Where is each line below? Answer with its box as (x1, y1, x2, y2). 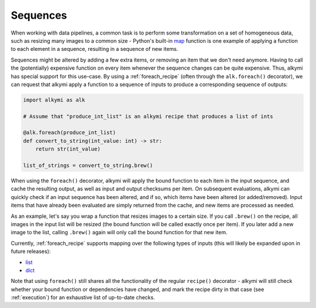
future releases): (11, 248, 51, 255)
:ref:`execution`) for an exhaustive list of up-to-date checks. (11, 294, 155, 301)
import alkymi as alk (23, 97, 85, 103)
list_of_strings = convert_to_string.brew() (23, 162, 153, 169)
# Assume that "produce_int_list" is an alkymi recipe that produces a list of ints (23, 113, 273, 119)
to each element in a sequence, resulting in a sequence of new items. (11, 46, 178, 53)
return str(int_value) (35, 146, 101, 152)
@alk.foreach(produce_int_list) (23, 129, 116, 136)
